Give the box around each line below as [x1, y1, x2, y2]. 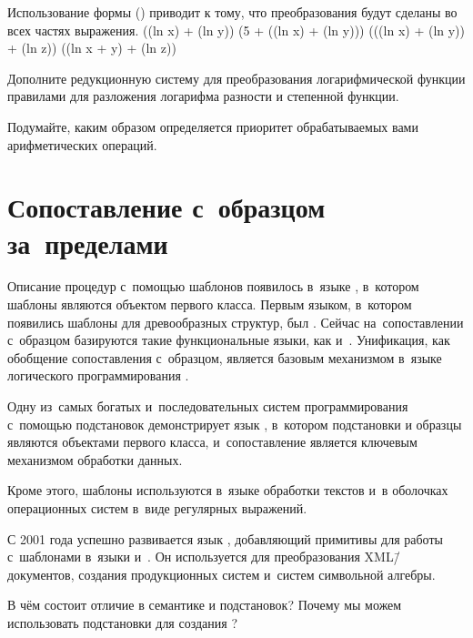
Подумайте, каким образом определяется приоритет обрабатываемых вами [7, 116, 418, 136]
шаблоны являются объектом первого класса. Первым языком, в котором [7, 295, 412, 314]
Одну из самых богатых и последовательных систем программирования [7, 397, 408, 416]
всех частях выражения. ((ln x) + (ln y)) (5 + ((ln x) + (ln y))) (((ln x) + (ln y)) [7, 20, 466, 39]
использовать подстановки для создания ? [7, 613, 237, 632]
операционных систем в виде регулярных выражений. [7, 499, 307, 517]
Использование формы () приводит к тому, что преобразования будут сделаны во [7, 3, 458, 21]
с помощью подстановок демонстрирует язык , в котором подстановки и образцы [7, 414, 462, 433]
